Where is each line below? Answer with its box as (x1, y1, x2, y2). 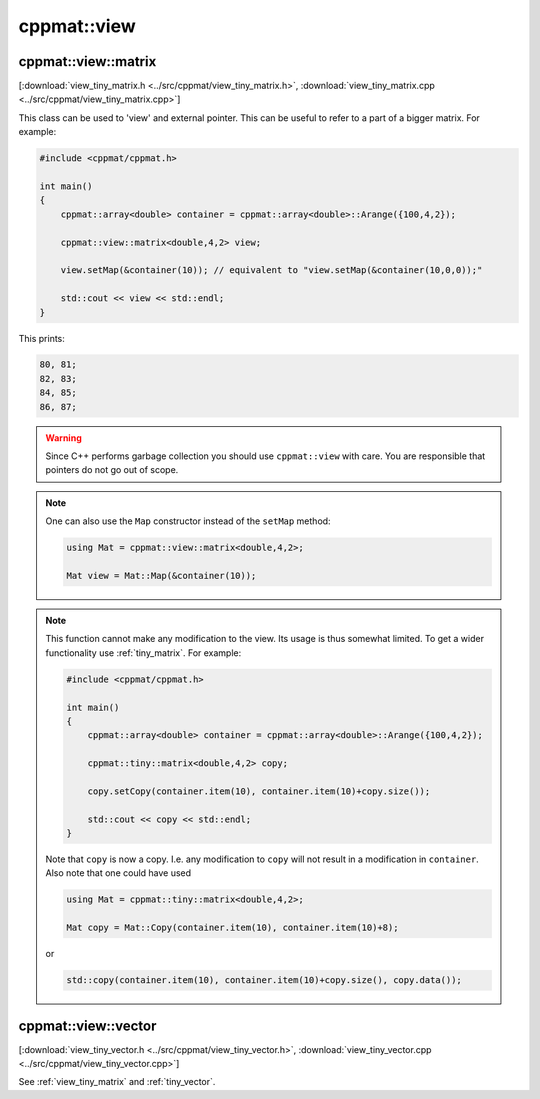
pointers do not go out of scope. (45, 464, 179, 476)
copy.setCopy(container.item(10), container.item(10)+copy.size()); (87, 785, 431, 797)
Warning (45, 431, 82, 444)
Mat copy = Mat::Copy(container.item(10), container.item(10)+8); (66, 922, 399, 934)
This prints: (18, 332, 65, 344)
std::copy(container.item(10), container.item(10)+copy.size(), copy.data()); (66, 975, 462, 986)
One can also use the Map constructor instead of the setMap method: (45, 515, 331, 527)
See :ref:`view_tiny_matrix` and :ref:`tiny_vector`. (18, 1076, 216, 1088)
